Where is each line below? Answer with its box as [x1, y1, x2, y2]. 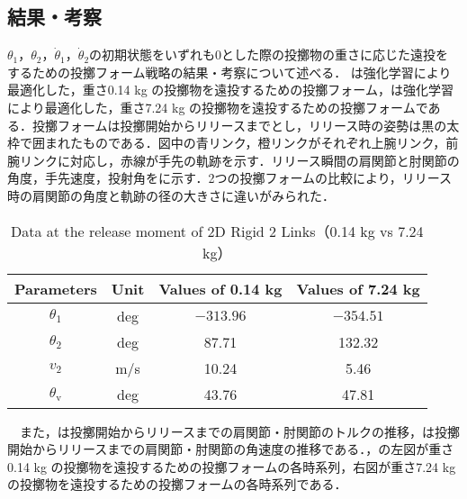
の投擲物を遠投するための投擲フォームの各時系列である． [7, 475, 347, 494]
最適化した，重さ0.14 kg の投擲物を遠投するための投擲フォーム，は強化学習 [7, 80, 454, 99]
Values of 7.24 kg [296, 277, 420, 299]
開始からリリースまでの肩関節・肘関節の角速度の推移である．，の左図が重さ [7, 440, 454, 458]
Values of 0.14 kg [158, 277, 283, 299]
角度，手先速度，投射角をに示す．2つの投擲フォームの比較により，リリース [7, 168, 453, 187]
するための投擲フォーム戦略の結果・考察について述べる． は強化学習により [7, 62, 452, 81]
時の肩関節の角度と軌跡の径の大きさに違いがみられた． [7, 186, 335, 204]
